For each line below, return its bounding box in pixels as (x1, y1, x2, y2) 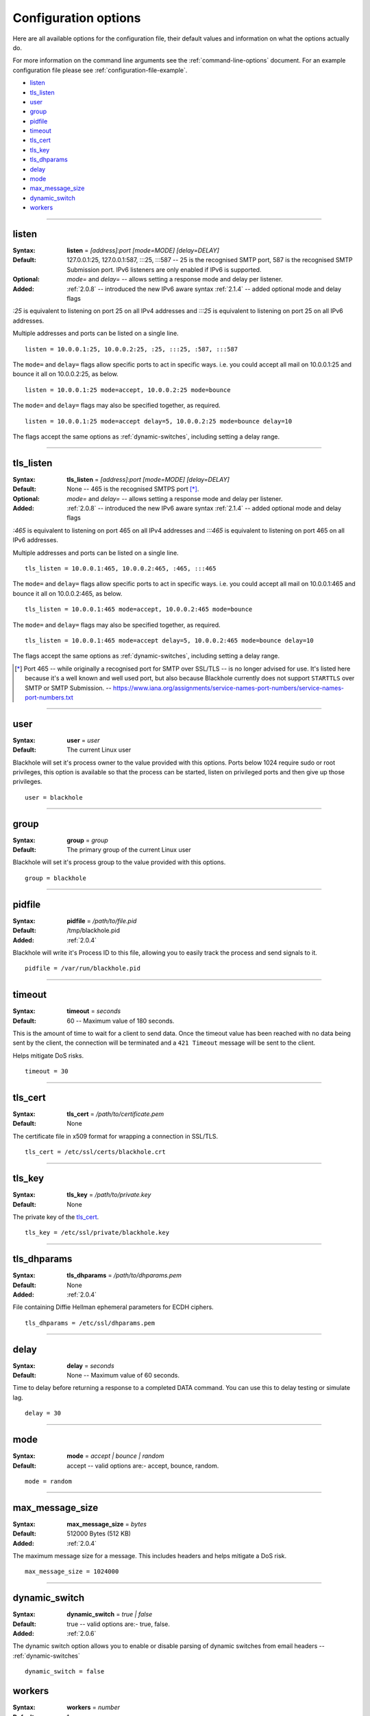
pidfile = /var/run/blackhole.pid (25, 964, 140, 973)
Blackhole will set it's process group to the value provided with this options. (12, 858, 226, 866)
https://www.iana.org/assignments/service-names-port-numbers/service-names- (113, 684, 344, 692)
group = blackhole (25, 874, 87, 882)
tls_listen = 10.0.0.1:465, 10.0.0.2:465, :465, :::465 (25, 564, 217, 572)
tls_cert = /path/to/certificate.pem (66, 1110, 164, 1118)
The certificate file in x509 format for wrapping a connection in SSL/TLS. (12, 1132, 219, 1140)
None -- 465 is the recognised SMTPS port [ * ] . (66, 485, 199, 494)
